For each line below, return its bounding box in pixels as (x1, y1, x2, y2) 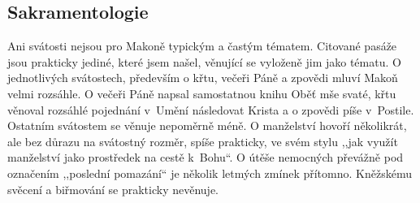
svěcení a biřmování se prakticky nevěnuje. (7, 180, 219, 197)
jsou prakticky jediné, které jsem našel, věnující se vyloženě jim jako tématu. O (7, 53, 401, 70)
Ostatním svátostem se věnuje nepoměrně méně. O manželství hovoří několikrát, (7, 117, 407, 134)
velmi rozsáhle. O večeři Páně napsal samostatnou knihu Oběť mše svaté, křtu (7, 84, 396, 101)
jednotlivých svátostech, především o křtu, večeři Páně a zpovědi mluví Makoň (7, 69, 398, 86)
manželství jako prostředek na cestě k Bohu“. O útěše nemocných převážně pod (7, 149, 404, 166)
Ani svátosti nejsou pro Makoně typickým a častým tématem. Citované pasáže (7, 37, 397, 54)
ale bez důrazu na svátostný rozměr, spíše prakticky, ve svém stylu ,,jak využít (7, 132, 398, 149)
